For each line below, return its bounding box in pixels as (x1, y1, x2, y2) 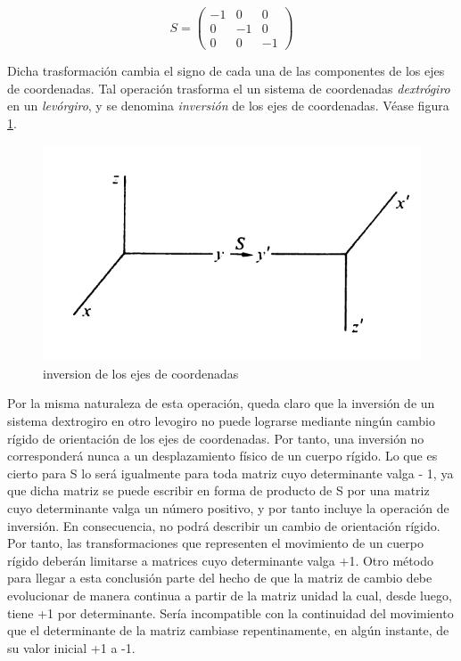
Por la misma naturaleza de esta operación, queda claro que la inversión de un (7, 394, 435, 412)
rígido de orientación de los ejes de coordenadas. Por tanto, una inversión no (7, 428, 424, 447)
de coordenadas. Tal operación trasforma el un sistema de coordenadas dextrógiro (7, 78, 450, 97)
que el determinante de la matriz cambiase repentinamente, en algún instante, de (7, 621, 449, 640)
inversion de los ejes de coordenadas (43, 363, 239, 382)
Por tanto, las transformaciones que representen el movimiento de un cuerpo (7, 534, 424, 552)
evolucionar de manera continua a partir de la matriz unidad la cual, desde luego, (7, 586, 452, 605)
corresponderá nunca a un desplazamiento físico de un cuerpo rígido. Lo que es (7, 446, 438, 465)
